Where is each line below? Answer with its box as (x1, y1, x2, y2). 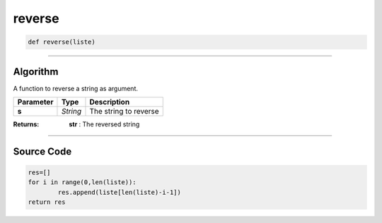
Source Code (13, 145, 72, 157)
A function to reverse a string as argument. (13, 84, 138, 92)
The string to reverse (89, 107, 159, 116)
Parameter (17, 97, 54, 107)
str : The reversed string (69, 120, 140, 128)
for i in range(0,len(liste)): (28, 179, 137, 186)
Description (89, 97, 130, 107)
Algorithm (13, 66, 59, 78)
